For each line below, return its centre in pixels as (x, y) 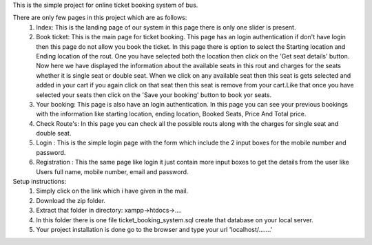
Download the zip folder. (71, 200)
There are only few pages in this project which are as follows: (100, 18)
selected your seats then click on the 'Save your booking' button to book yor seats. (154, 95)
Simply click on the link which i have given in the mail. (112, 191)
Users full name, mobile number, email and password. (112, 171)
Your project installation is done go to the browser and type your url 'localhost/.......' (154, 229)
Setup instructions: (40, 182)
